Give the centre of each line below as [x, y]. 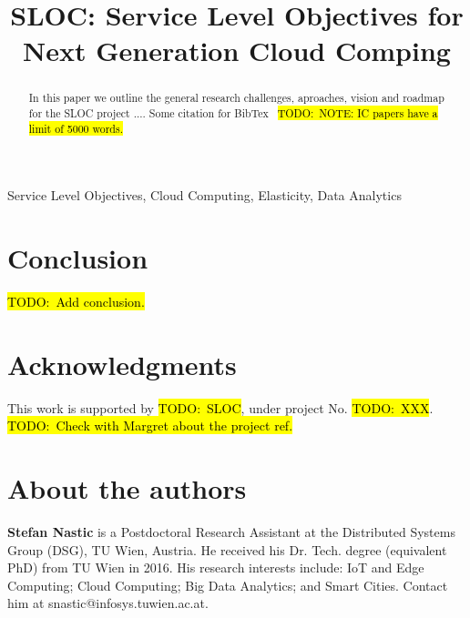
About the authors [127, 488]
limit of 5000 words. [76, 128]
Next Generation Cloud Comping [237, 51]
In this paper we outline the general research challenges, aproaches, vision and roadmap [236, 98]
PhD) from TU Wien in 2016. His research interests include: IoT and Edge [216, 567]
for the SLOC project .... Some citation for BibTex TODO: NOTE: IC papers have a [233, 113]
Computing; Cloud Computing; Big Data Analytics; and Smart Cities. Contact [228, 585]
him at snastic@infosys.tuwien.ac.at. [108, 603]
